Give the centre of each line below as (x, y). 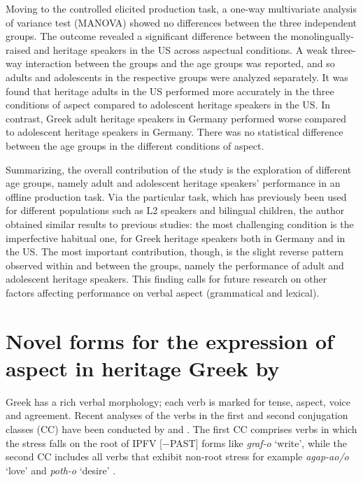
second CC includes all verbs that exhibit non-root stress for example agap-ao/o (177, 456)
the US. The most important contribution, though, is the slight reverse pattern (175, 251)
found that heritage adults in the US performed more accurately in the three (170, 91)
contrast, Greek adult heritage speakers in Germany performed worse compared (176, 118)
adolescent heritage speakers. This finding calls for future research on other (166, 279)
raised (18, 49)
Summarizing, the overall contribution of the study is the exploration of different (179, 169)
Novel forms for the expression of (170, 340)
